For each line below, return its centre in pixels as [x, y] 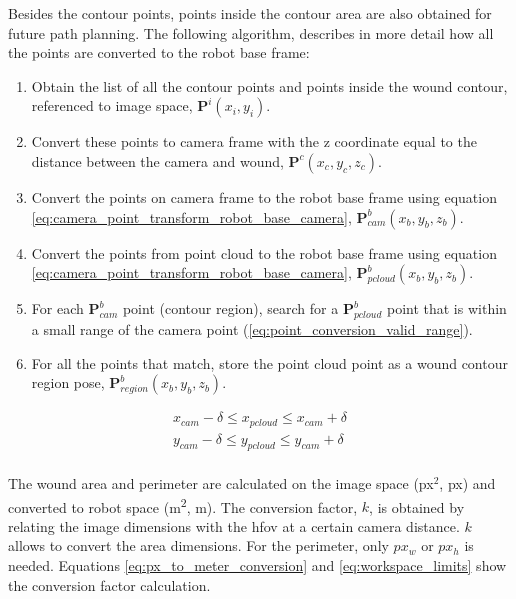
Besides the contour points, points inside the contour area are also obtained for [250, 13]
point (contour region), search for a [230, 308]
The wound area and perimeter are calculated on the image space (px [221, 483]
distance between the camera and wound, [157, 160]
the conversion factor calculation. [109, 584]
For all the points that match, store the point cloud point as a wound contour [269, 362]
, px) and [467, 483]
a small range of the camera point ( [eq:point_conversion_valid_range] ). [252, 328]
